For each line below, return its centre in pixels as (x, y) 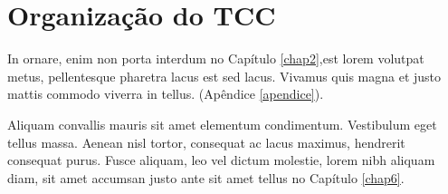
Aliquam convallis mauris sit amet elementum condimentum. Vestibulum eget (222, 124)
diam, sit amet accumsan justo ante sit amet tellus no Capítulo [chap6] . (206, 177)
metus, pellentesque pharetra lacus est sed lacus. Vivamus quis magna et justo (224, 76)
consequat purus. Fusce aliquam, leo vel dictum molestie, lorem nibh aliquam (221, 160)
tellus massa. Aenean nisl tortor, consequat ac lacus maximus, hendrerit (206, 142)
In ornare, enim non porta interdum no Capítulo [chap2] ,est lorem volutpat (216, 58)
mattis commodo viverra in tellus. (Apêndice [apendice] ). (166, 94)
